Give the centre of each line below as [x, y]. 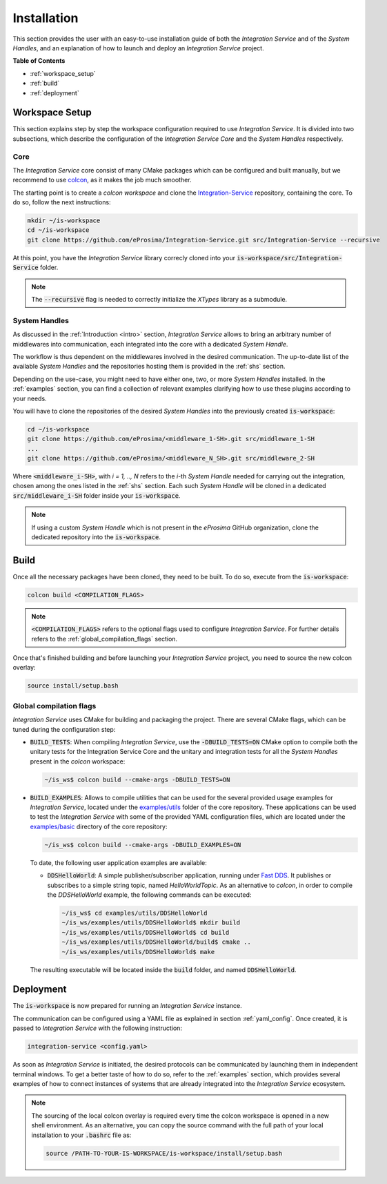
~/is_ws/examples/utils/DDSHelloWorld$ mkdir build [151, 923]
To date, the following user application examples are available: [118, 862]
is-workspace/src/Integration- [290, 258]
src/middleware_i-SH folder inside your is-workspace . [97, 495]
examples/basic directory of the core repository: [99, 826]
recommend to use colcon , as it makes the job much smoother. [102, 180]
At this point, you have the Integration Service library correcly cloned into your [124, 258]
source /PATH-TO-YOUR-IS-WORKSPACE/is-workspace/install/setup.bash [164, 1153]
